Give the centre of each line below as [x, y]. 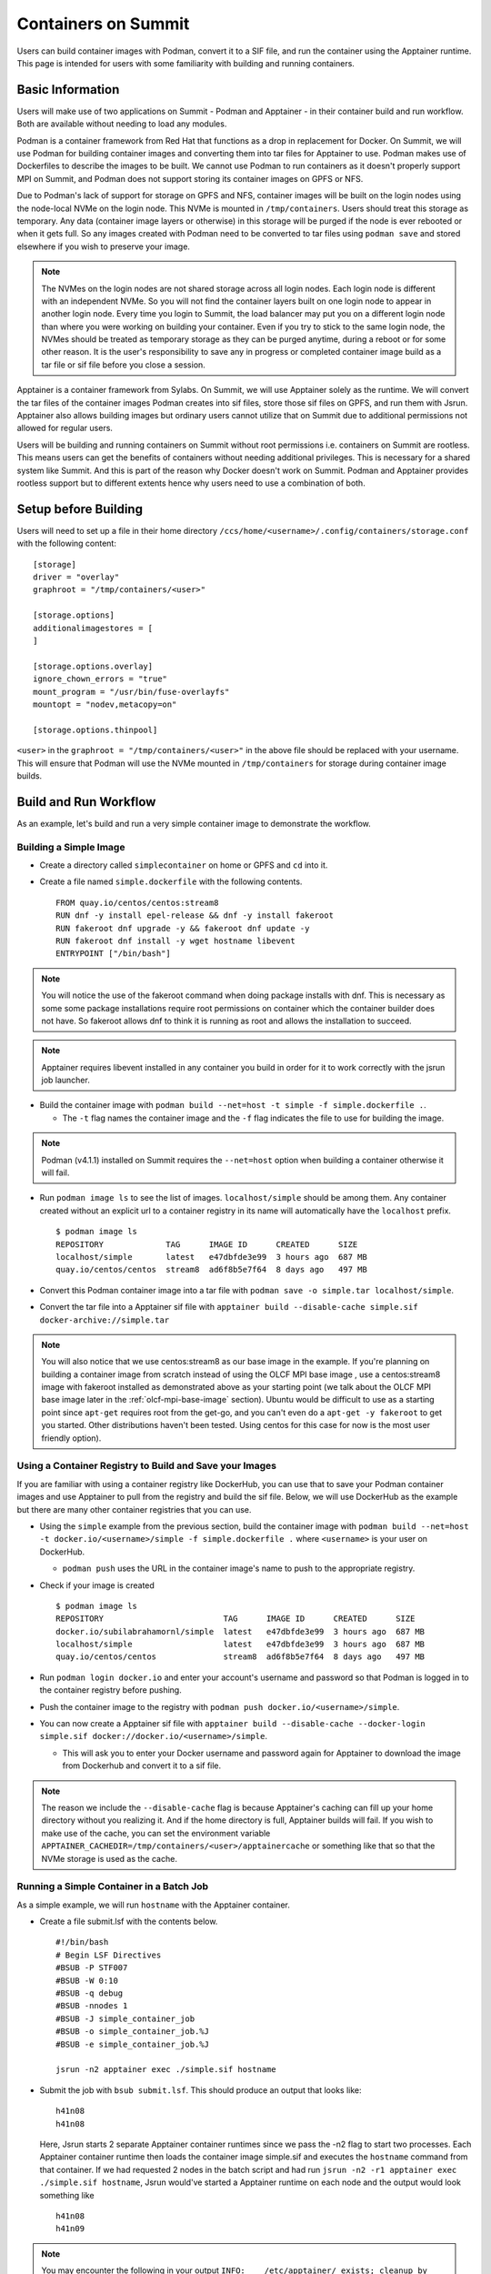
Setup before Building [80, 509]
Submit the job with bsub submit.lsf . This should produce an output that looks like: [201, 2090]
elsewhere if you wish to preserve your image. [104, 247]
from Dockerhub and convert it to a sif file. [142, 1766]
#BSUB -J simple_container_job [125, 2018]
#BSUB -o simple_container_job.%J [132, 2032]
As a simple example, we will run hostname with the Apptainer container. [153, 1905]
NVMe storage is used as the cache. [109, 1858]
